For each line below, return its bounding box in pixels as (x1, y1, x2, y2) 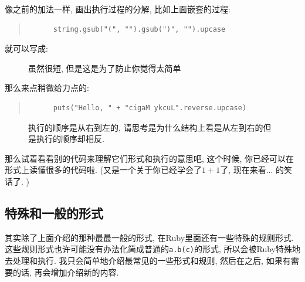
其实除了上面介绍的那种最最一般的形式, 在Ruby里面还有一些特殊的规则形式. (5, 231, 294, 243)
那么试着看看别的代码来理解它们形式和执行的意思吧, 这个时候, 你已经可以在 (5, 152, 294, 164)
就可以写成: (5, 42, 48, 55)
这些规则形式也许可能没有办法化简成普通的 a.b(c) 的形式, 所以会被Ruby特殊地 (5, 243, 300, 255)
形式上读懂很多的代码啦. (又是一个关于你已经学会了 (5, 164, 202, 176)
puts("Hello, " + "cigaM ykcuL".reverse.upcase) (53, 103, 247, 112)
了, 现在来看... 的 (220, 164, 284, 176)
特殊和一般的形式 (5, 203, 103, 222)
